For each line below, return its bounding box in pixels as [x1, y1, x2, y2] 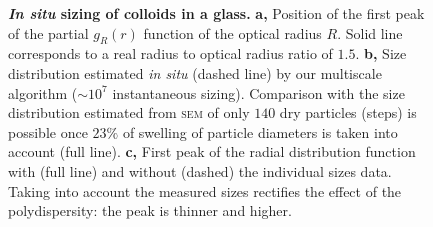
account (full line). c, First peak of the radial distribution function [8, 141, 416, 162]
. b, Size [355, 43, 407, 64]
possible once [8, 121, 88, 142]
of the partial [8, 22, 89, 43]
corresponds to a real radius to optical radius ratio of [8, 43, 333, 64]
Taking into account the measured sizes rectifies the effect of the [8, 180, 402, 201]
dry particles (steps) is [279, 102, 417, 123]
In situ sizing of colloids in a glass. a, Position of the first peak [8, 3, 425, 23]
